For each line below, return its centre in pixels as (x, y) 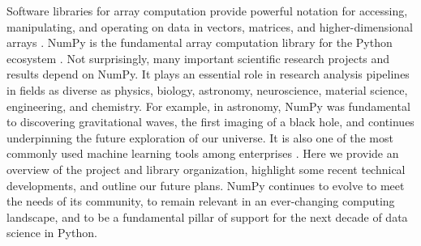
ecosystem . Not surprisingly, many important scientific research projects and (198, 58)
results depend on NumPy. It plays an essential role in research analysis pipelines (208, 74)
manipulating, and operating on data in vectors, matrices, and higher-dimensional (210, 26)
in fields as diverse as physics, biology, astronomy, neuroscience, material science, (207, 89)
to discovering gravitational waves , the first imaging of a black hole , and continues (210, 122)
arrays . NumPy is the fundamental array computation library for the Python (200, 42)
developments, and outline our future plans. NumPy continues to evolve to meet (206, 185)
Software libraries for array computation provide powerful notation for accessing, (207, 11)
